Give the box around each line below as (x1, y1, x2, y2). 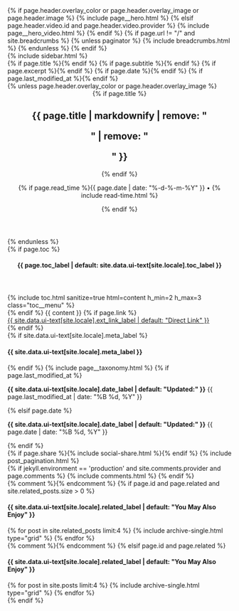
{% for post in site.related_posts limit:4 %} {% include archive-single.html (7, 526, 223, 535)
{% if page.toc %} (7, 245, 60, 253)
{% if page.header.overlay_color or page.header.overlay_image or (7, 6, 199, 14)
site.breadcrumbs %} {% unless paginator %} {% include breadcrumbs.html (7, 36, 230, 45)
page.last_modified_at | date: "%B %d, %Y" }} (7, 392, 143, 400)
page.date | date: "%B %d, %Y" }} (7, 427, 108, 436)
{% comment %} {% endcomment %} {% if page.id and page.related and (7, 479, 221, 487)
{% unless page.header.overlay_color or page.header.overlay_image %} (7, 82, 217, 90)
